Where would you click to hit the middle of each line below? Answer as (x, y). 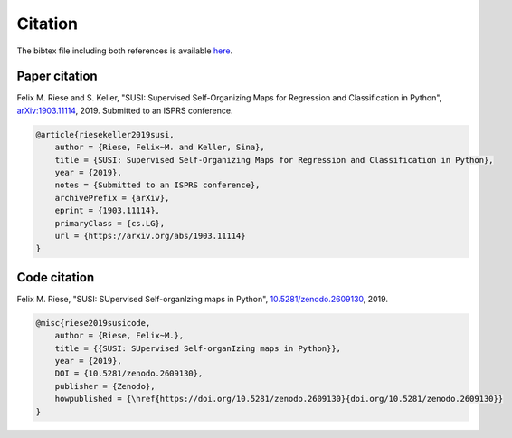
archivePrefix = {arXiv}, (112, 198)
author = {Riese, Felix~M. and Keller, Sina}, (160, 148)
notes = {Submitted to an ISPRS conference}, (157, 185)
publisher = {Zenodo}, (105, 386)
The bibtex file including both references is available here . (125, 51)
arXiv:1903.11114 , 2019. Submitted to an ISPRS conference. (125, 110)
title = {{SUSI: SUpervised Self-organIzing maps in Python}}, (198, 348)
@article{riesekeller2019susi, (105, 134)
